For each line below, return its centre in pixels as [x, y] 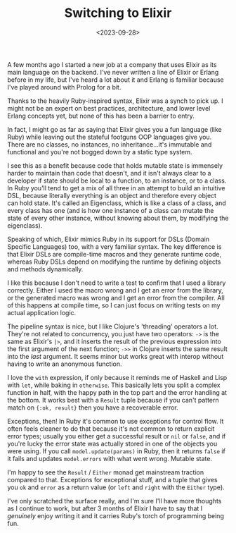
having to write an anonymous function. [65, 364]
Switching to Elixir [118, 13]
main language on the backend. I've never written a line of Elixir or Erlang [113, 72]
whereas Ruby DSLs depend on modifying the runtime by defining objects [114, 262]
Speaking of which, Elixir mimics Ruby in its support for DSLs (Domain [109, 239]
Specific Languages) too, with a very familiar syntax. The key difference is [114, 246]
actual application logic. [42, 312]
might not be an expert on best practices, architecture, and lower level [109, 108]
